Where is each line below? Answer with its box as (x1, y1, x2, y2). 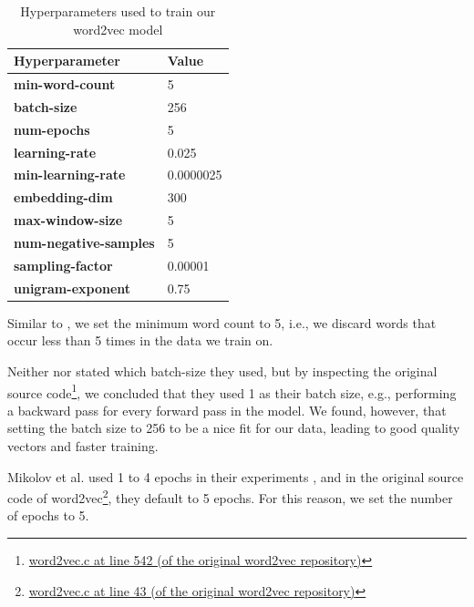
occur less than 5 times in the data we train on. (7, 331, 273, 350)
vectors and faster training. (7, 436, 159, 455)
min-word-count (14, 75, 116, 94)
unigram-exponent (14, 278, 131, 297)
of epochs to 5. (7, 506, 89, 525)
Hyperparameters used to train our (20, 2, 216, 20)
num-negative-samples (14, 232, 155, 252)
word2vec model (73, 19, 163, 38)
